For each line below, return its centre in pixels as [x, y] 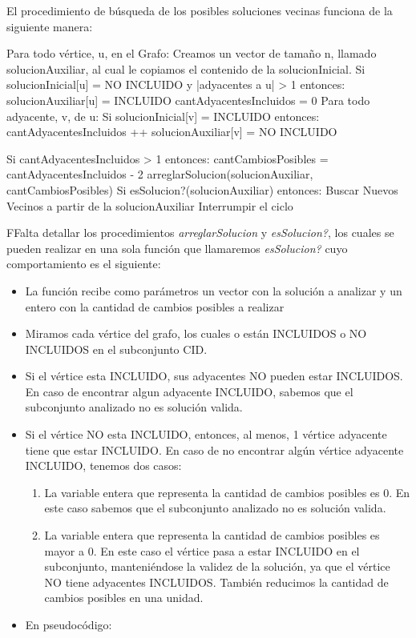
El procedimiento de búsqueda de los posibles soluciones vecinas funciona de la [200, 10]
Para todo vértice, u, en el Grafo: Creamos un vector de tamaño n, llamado [192, 53]
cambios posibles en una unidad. [124, 598]
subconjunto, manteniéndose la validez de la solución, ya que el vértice [217, 566]
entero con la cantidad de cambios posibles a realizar [155, 306]
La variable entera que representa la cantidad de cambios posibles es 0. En [227, 492]
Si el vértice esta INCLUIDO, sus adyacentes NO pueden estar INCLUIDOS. [214, 376]
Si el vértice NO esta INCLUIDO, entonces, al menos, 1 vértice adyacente [206, 434]
